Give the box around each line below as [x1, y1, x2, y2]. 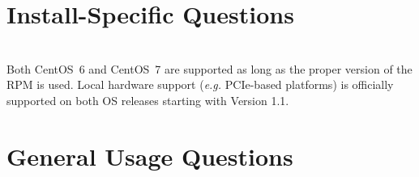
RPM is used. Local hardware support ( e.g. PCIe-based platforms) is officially [6, 76, 394, 93]
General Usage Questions [6, 139, 293, 172]
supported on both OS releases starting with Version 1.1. [6, 91, 289, 108]
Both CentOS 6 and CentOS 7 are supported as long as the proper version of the [6, 60, 413, 77]
